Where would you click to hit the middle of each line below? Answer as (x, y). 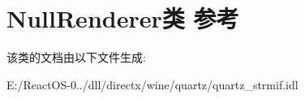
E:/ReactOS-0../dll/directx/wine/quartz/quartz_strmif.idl (152, 84)
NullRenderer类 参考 (123, 18)
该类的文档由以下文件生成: (76, 57)
